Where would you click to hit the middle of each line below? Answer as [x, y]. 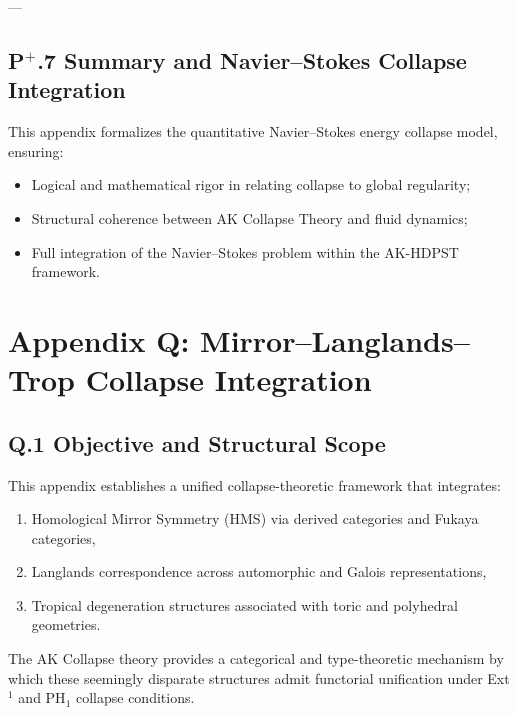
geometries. [66, 624]
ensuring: [36, 150]
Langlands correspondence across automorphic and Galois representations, [259, 571]
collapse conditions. [135, 697]
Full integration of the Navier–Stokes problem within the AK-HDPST [245, 251]
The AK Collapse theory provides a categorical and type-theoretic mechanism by [256, 658]
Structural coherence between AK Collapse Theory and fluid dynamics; [249, 217]
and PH [42, 697]
